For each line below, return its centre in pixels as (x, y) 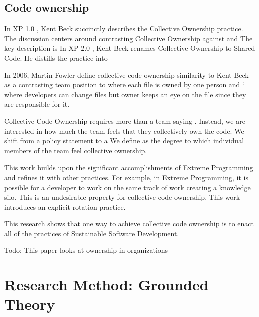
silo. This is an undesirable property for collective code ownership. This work (122, 197)
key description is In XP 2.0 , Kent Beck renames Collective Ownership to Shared (130, 48)
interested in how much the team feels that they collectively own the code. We (124, 131)
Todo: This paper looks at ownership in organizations (86, 250)
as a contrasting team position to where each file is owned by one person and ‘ (124, 85)
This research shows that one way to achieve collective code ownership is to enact (129, 223)
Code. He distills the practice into (56, 57)
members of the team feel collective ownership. (76, 150)
